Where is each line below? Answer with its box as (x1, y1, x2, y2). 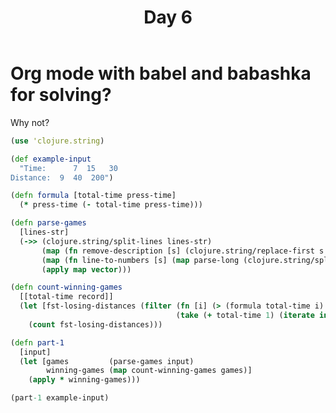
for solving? (10, 84, 112, 106)
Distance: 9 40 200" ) (10, 172, 114, 183)
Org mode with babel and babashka (10, 62, 312, 85)
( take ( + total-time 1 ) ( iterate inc (175, 311, 333, 321)
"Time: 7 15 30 (19, 163, 118, 173)
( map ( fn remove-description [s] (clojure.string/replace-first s (41, 246, 325, 256)
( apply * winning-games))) (28, 375, 141, 385)
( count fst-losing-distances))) (28, 319, 163, 330)
